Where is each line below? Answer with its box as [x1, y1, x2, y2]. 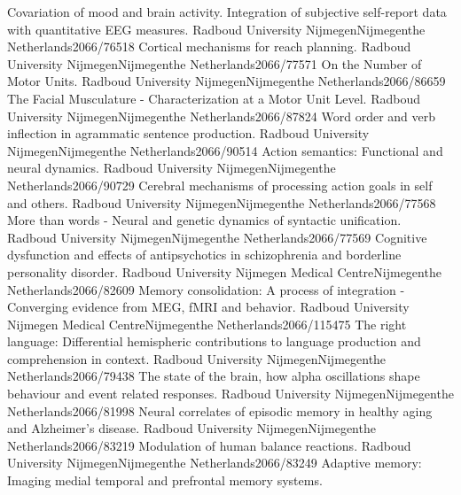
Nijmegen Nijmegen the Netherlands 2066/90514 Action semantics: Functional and [7, 141, 443, 159]
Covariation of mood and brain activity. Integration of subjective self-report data [7, 3, 447, 20]
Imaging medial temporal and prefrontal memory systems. [7, 471, 323, 490]
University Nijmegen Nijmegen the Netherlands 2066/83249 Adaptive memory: [7, 453, 422, 472]
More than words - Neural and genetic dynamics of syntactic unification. [7, 211, 402, 229]
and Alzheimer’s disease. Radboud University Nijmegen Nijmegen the [7, 419, 376, 437]
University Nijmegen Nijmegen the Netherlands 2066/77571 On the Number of [7, 54, 422, 73]
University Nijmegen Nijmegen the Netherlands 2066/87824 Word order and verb [7, 106, 436, 125]
